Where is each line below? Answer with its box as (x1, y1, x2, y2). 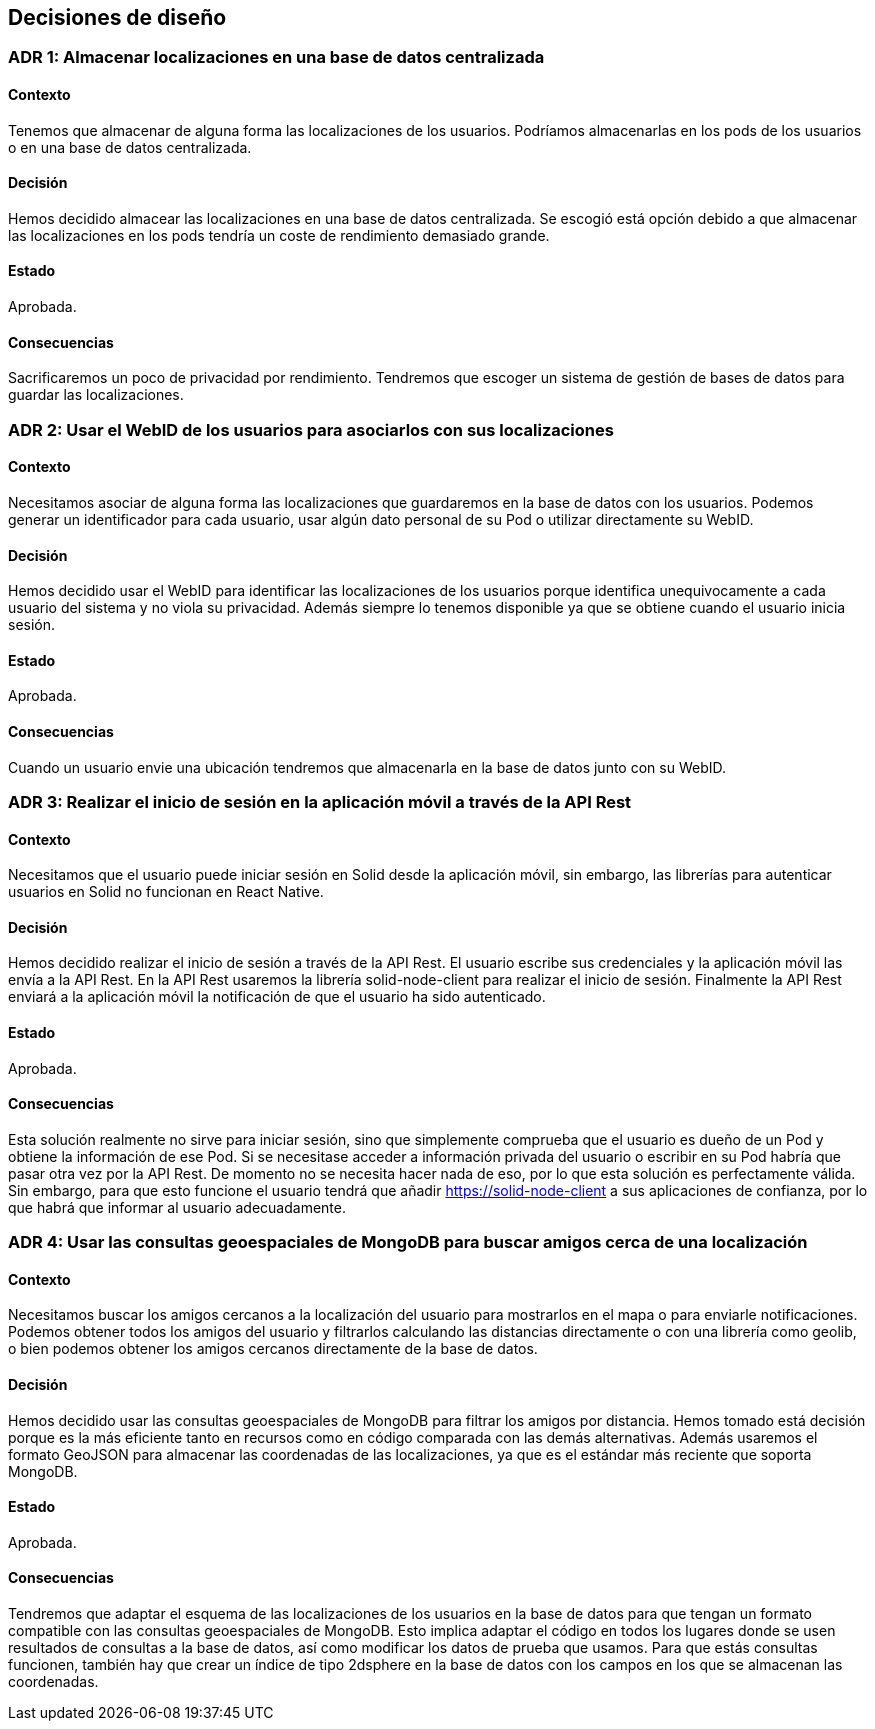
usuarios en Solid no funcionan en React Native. (8, 883, 324, 901)
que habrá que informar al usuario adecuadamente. (8, 1198, 346, 1216)
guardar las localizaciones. (8, 386, 184, 404)
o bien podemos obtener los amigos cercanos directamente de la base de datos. (8, 1340, 538, 1358)
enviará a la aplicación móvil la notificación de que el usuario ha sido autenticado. (8, 988, 546, 1006)
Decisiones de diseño (8, 5, 227, 30)
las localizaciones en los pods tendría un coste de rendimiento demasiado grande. (8, 226, 550, 244)
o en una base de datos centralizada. (8, 138, 252, 156)
